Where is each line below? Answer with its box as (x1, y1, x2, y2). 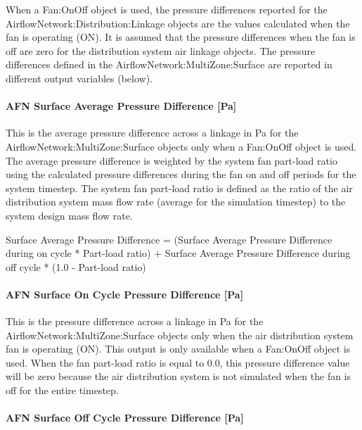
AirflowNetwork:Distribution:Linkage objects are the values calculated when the (6, 15, 350, 30)
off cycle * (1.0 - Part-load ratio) (6, 259, 146, 274)
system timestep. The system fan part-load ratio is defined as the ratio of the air (6, 180, 353, 195)
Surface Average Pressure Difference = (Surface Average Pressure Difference (6, 232, 332, 246)
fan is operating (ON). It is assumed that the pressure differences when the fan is (6, 30, 356, 44)
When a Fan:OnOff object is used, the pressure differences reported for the (6, 2, 328, 16)
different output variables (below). (6, 70, 153, 85)
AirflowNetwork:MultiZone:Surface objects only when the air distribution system (6, 327, 354, 342)
